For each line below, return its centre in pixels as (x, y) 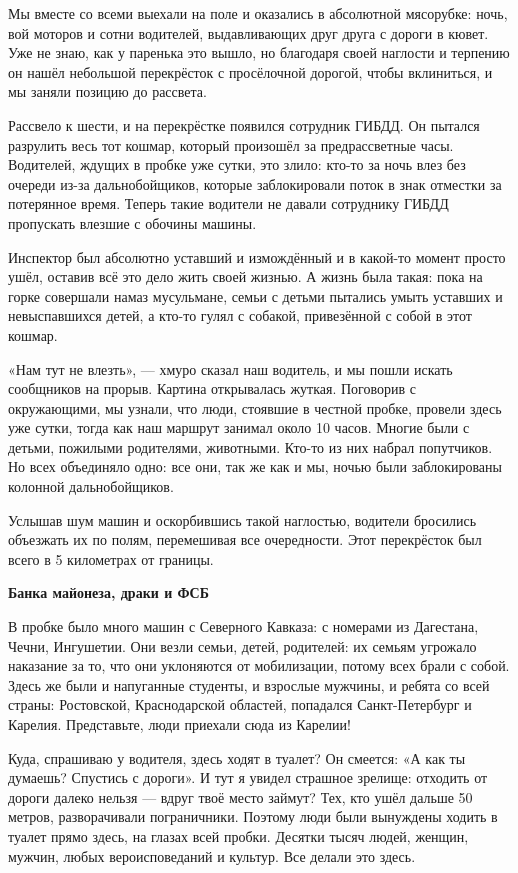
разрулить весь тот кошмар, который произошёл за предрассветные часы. (231, 144)
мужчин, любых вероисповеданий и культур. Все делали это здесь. (212, 855)
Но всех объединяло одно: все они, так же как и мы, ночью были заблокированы (255, 466)
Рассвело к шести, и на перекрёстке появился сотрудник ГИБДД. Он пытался (244, 124)
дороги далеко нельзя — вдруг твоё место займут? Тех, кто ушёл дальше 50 (240, 796)
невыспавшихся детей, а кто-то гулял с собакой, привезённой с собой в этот (240, 315)
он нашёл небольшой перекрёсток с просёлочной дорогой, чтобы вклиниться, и (250, 71)
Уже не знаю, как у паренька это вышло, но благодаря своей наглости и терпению (259, 52)
